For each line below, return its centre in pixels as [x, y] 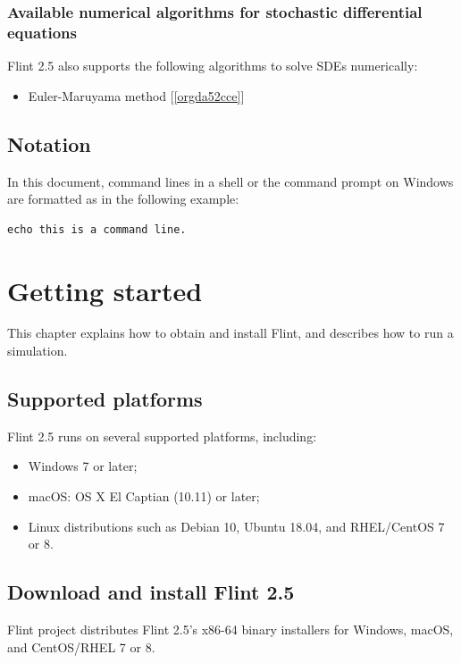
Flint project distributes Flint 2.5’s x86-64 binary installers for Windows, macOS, [230, 629]
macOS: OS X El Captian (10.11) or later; [144, 496]
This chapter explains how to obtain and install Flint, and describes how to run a [230, 333]
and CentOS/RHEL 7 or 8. [81, 646]
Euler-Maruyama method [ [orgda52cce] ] [136, 95]
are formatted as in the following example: [123, 199]
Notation [49, 143]
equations [42, 32]
